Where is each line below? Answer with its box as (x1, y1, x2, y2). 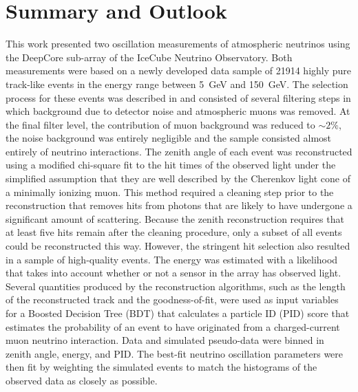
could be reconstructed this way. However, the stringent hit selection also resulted (6, 239, 350, 253)
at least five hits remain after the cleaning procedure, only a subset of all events (6, 225, 342, 239)
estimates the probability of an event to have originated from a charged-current (6, 319, 340, 334)
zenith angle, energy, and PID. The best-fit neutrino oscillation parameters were (6, 346, 344, 360)
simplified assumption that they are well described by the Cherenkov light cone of (6, 171, 350, 186)
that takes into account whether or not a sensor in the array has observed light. (6, 265, 341, 280)
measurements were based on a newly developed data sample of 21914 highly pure (6, 63, 352, 78)
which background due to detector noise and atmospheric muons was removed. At (6, 104, 350, 118)
